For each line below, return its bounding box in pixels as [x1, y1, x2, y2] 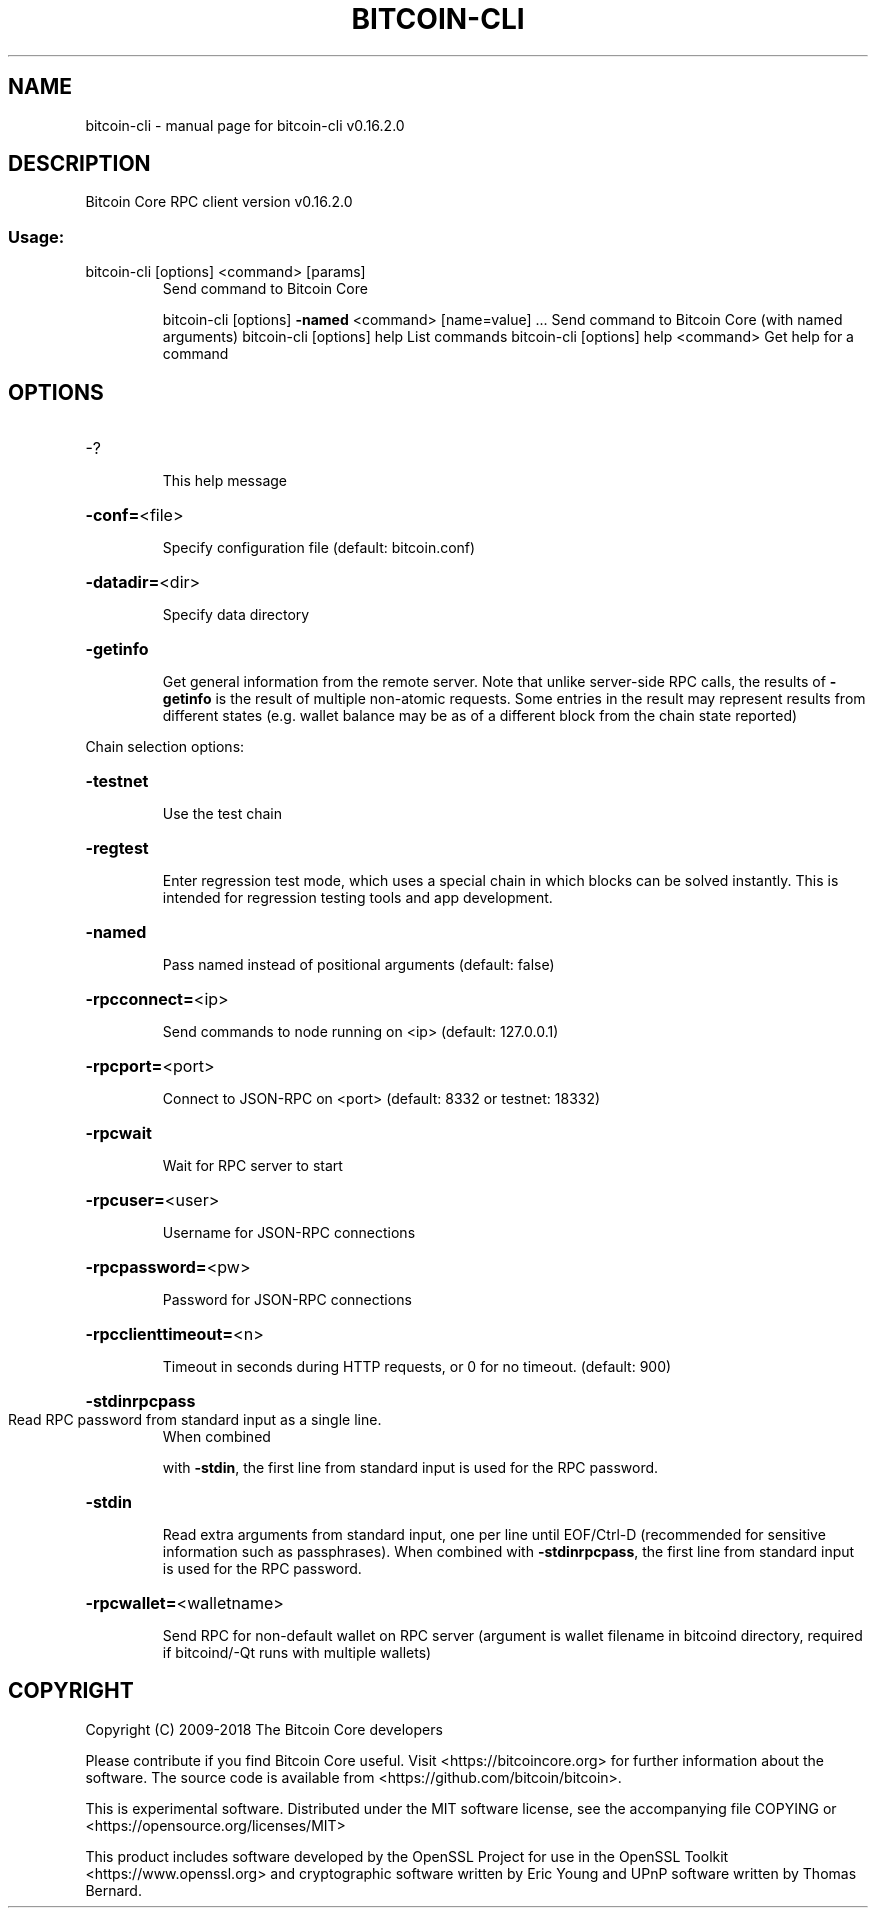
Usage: [8, 226, 65, 247]
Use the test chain [162, 805, 282, 823]
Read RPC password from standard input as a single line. [8, 1411, 382, 1429]
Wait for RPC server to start [162, 1157, 343, 1175]
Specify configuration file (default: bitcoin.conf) [162, 539, 476, 557]
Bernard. [85, 1881, 142, 1899]
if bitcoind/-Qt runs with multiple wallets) [162, 1644, 432, 1662]
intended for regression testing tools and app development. [162, 889, 553, 907]
